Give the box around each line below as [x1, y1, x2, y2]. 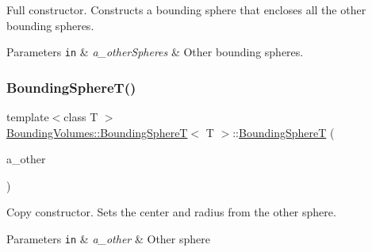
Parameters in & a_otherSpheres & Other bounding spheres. [6, 44, 304, 60]
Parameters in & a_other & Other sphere [6, 231, 210, 247]
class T [63, 109, 98, 125]
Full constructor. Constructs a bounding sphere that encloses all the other [6, 2, 366, 17]
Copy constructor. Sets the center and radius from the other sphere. [6, 204, 336, 220]
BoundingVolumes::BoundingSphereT [6, 124, 188, 140]
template [6, 109, 49, 125]
